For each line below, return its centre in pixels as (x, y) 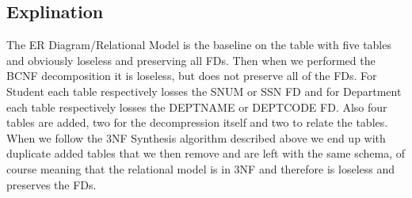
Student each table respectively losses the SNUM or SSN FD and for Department (204, 91)
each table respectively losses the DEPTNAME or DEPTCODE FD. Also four (197, 107)
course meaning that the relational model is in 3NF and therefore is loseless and (201, 168)
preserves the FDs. (51, 184)
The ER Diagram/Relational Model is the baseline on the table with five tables (199, 45)
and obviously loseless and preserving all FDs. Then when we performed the (191, 60)
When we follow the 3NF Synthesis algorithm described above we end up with (196, 137)
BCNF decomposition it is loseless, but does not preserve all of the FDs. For (192, 76)
